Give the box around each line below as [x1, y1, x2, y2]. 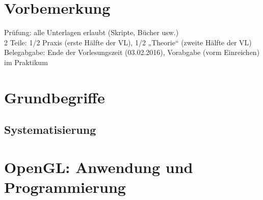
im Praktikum [4, 56, 48, 67]
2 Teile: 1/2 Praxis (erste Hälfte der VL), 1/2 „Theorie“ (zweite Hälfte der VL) [4, 37, 252, 47]
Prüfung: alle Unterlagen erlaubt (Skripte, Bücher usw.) [4, 27, 179, 38]
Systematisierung [4, 122, 96, 137]
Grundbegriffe [4, 87, 105, 107]
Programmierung [4, 177, 126, 197]
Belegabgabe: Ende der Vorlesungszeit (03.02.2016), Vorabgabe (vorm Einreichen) [4, 47, 260, 58]
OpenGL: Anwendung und [4, 156, 193, 177]
